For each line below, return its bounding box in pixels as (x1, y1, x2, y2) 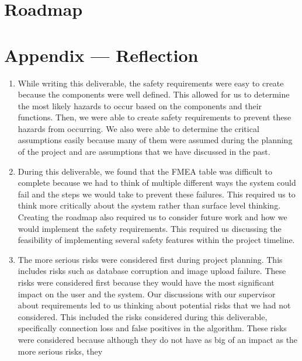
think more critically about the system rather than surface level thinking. (18, 199, 281, 211)
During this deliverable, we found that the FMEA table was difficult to (18, 165, 273, 177)
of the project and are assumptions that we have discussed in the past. (18, 145, 270, 158)
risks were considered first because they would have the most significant (18, 276, 275, 288)
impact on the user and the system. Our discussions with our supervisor (18, 287, 276, 300)
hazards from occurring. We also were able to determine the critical (18, 122, 259, 134)
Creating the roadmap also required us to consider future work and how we (18, 211, 287, 223)
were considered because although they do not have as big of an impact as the (18, 333, 298, 345)
